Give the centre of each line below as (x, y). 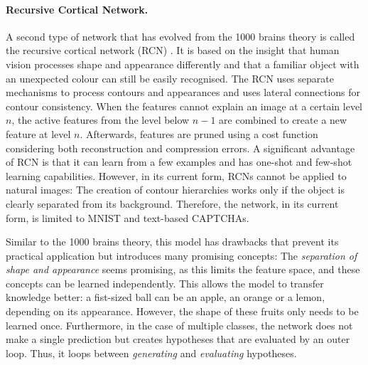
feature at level (38, 133)
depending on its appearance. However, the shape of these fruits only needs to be (182, 311)
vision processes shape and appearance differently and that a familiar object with (183, 64)
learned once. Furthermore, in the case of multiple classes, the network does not (179, 325)
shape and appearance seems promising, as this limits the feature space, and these (183, 269)
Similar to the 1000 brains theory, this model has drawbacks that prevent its (172, 242)
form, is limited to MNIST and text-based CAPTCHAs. (128, 217)
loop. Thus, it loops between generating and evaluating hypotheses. (151, 353)
